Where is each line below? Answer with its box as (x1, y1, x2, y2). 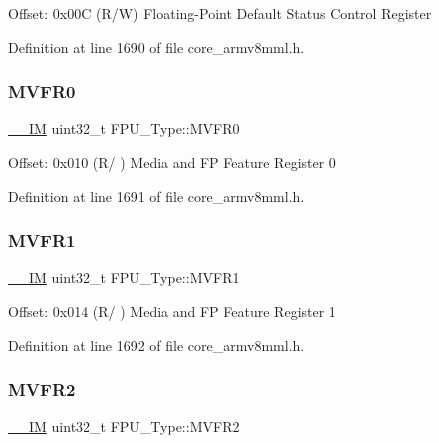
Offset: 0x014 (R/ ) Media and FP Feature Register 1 (8, 301, 336, 321)
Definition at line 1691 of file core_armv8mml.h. (8, 185, 305, 206)
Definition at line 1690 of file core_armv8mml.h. (8, 36, 305, 57)
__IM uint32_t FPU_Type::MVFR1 (8, 267, 240, 288)
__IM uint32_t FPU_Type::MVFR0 (8, 118, 240, 139)
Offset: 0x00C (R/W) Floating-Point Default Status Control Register (8, 3, 432, 23)
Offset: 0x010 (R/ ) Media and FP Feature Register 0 (8, 152, 336, 172)
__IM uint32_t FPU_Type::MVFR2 (8, 416, 240, 437)
